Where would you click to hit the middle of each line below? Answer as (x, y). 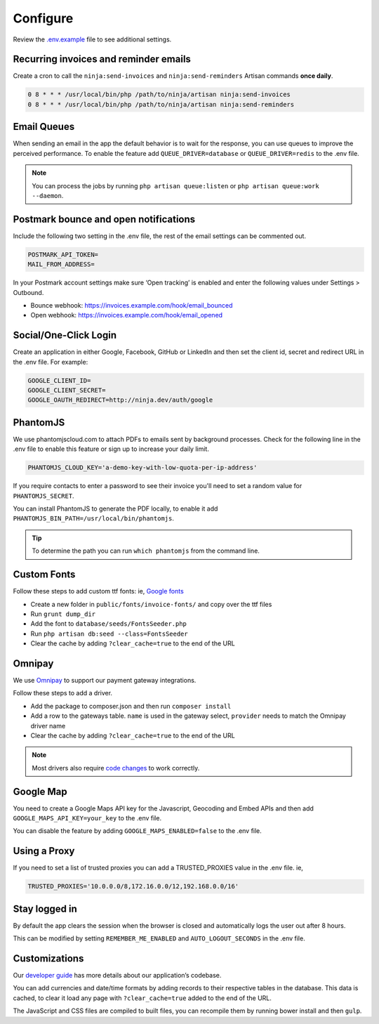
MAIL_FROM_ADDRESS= (61, 264)
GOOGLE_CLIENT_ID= (59, 380)
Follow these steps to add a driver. (62, 693)
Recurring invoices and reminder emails (102, 59)
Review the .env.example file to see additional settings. (92, 39)
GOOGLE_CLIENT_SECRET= (67, 390)
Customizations (48, 958)
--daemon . (48, 195)
